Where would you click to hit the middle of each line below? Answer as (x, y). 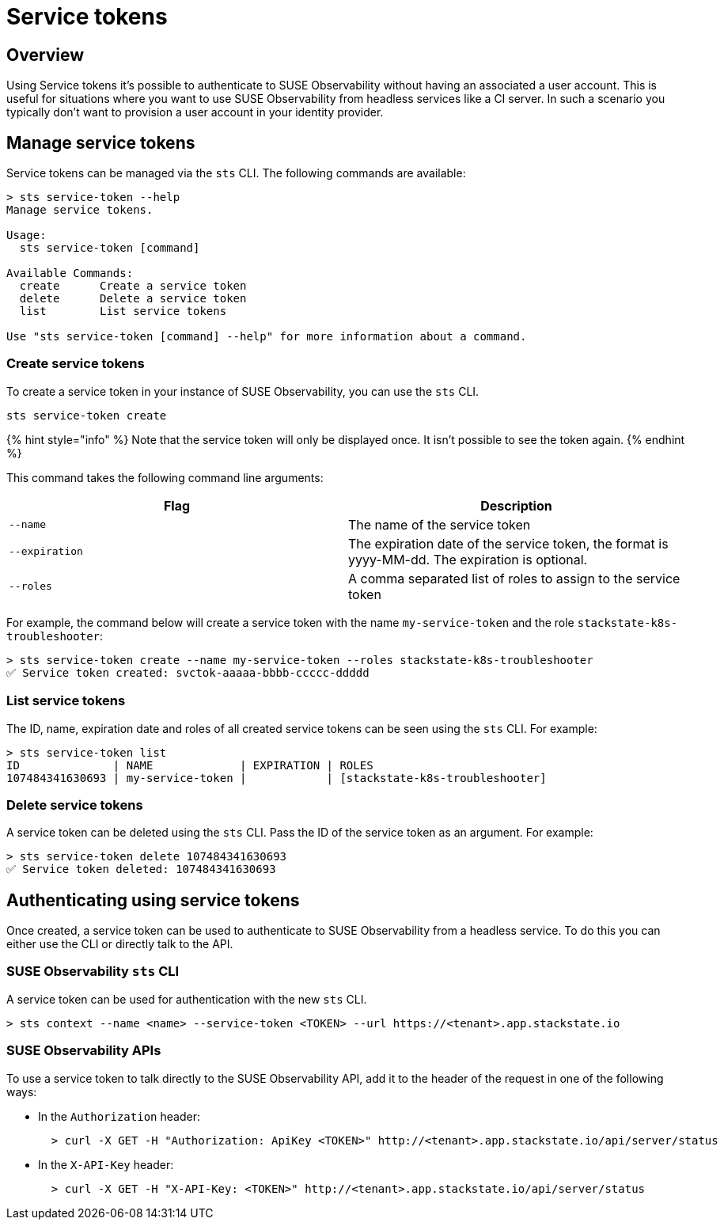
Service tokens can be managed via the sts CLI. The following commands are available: (236, 173)
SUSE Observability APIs (84, 1051)
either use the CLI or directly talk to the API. (120, 944)
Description (516, 505)
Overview (45, 55)
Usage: (27, 235)
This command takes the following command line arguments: (165, 477)
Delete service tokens (75, 805)
